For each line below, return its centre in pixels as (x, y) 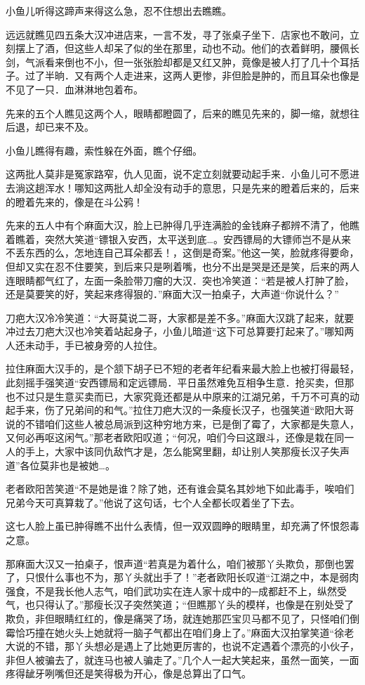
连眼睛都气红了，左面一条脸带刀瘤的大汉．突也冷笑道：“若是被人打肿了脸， (180, 280)
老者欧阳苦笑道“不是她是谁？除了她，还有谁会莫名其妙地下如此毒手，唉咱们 (180, 489)
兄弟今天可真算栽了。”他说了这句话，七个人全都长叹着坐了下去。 (153, 502)
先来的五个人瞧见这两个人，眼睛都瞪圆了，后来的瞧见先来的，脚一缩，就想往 (182, 113)
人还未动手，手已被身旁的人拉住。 (84, 345)
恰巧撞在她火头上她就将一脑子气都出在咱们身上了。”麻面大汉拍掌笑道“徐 (180, 632)
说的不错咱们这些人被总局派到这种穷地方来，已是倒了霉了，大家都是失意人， (182, 423)
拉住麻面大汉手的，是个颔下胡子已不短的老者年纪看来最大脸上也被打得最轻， (182, 368)
